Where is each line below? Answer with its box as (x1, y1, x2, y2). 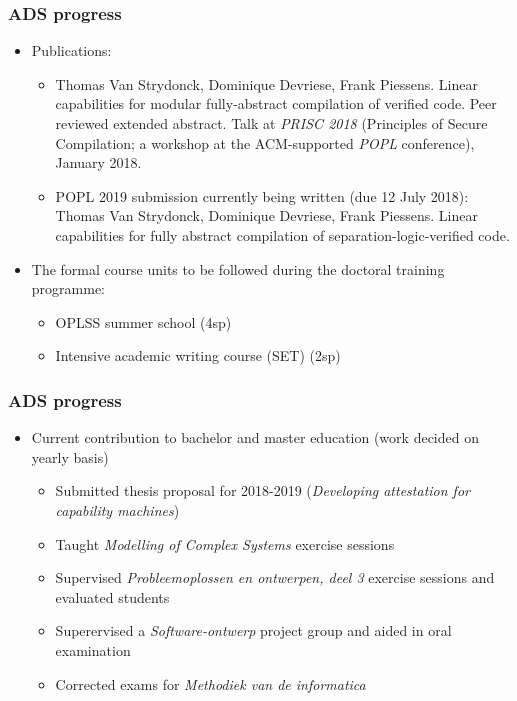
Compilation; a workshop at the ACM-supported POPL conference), (55, 132, 475, 153)
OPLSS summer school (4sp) (55, 311, 232, 332)
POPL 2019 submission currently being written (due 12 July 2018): (55, 185, 469, 206)
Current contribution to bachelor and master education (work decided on (31, 427, 479, 448)
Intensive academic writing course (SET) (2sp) (55, 345, 341, 366)
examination (55, 639, 131, 660)
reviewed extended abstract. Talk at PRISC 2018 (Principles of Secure (55, 113, 488, 133)
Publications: (31, 40, 112, 61)
